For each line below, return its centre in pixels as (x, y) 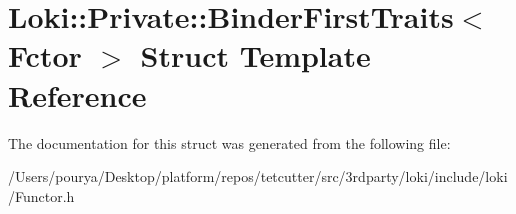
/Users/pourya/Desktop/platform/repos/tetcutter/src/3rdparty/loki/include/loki (258, 176)
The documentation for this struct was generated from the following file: (229, 142)
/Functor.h (41, 195)
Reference (77, 94)
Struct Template (255, 55)
